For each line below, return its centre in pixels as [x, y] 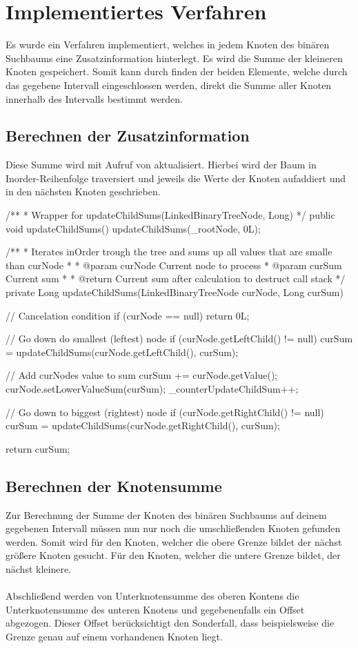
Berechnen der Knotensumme [114, 485]
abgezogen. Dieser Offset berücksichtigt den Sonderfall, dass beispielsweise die [170, 623]
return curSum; [38, 448]
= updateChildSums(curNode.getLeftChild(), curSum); [122, 352]
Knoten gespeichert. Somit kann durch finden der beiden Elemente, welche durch [177, 71]
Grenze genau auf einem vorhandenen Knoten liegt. [114, 636]
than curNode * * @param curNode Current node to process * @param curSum [174, 265]
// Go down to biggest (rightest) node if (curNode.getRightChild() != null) [165, 412]
